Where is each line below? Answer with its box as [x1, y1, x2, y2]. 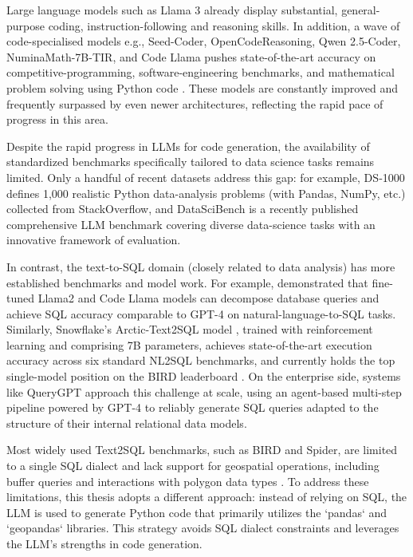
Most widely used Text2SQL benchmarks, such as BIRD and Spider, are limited [6, 441, 398, 458]
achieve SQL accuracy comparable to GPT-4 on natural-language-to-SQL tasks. [6, 305, 396, 322]
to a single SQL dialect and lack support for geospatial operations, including [6, 457, 380, 474]
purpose [6, 17, 45, 34]
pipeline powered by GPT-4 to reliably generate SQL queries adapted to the [6, 399, 379, 416]
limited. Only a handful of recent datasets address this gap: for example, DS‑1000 [6, 168, 405, 185]
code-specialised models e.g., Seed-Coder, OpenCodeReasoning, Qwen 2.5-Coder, [6, 33, 401, 49]
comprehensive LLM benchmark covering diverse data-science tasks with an [6, 215, 376, 232]
